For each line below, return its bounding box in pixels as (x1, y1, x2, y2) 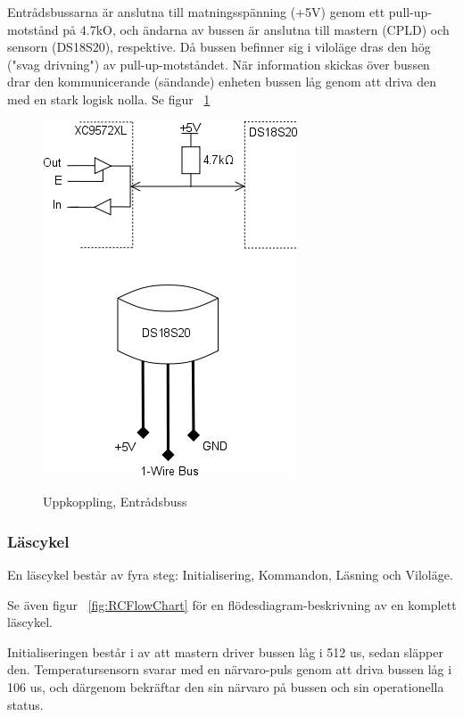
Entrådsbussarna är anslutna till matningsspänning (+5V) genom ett (7, 3, 385, 21)
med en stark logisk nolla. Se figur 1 (7, 89, 211, 108)
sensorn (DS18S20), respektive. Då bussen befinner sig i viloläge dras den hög (7, 37, 431, 56)
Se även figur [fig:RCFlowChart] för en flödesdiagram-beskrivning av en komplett (7, 595, 457, 614)
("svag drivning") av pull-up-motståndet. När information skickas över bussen (7, 54, 430, 73)
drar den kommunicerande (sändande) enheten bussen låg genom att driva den (7, 72, 437, 91)
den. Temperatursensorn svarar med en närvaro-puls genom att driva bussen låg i (7, 660, 452, 679)
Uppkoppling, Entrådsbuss (43, 492, 187, 511)
